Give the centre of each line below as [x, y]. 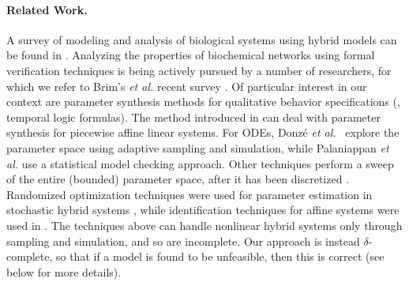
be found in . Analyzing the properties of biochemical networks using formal [191, 55]
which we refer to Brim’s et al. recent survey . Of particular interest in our [187, 86]
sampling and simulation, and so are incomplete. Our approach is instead [183, 241]
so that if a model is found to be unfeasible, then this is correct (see [220, 256]
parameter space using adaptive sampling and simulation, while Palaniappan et [198, 147]
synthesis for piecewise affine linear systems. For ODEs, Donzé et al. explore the [203, 132]
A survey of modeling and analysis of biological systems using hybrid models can [202, 39]
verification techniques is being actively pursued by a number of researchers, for [199, 70]
